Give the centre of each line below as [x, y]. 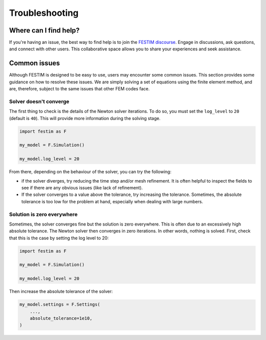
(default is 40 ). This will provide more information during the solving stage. [85, 118]
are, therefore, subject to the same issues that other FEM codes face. [79, 89]
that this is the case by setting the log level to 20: [59, 238]
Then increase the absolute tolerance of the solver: [61, 292]
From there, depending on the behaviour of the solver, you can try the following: [90, 172]
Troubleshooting [44, 13]
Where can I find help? [44, 30]
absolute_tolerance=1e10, [61, 318]
